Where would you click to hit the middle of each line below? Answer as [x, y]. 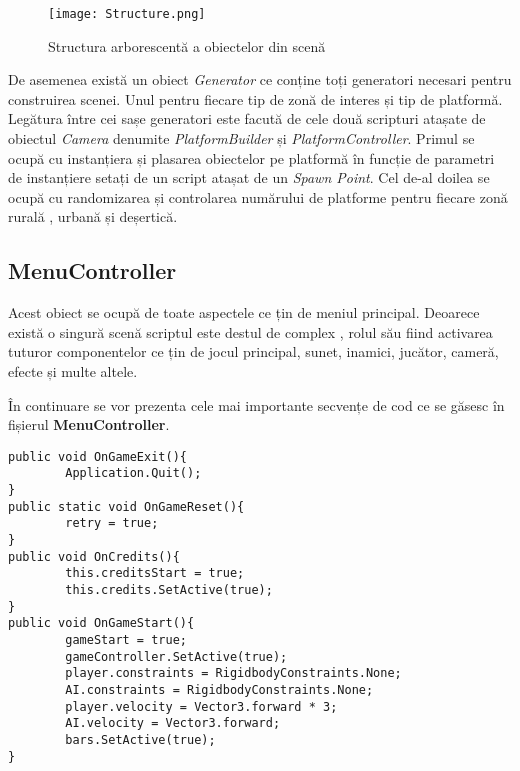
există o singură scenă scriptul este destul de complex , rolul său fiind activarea [250, 331]
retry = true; [112, 523]
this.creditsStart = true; [155, 573]
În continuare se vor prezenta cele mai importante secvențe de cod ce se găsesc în [256, 404]
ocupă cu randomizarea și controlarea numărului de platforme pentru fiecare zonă [258, 196]
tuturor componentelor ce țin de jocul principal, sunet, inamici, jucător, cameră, [253, 351]
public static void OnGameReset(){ [126, 506]
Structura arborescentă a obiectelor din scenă [187, 45]
